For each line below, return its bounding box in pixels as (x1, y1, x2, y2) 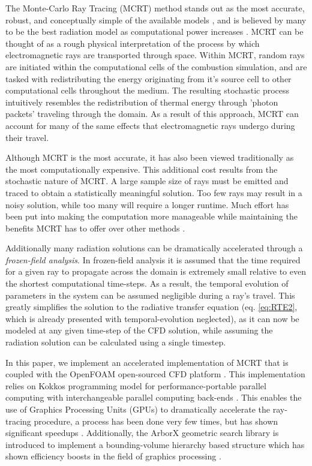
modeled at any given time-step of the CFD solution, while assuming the (5, 324, 273, 336)
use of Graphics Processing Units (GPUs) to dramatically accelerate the (5, 403, 271, 415)
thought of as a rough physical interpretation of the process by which (5, 37, 260, 49)
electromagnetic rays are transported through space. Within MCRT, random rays (5, 49, 305, 61)
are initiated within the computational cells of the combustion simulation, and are (5, 60, 307, 73)
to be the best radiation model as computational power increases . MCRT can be (5, 25, 304, 38)
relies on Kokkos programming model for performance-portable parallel (5, 379, 266, 392)
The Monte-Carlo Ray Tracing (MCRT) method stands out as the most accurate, (5, 2, 305, 14)
